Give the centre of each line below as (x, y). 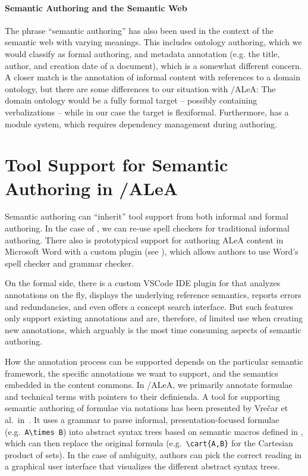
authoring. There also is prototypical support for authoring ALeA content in (144, 239)
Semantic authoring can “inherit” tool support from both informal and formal (147, 216)
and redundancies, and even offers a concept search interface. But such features (149, 306)
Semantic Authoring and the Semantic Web (96, 7)
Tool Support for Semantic (117, 165)
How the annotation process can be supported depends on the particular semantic (154, 361)
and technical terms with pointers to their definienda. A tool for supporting (142, 396)
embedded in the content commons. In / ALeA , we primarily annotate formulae (149, 385)
